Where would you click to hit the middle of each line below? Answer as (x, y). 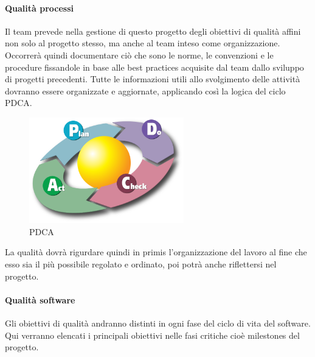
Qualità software (40, 299)
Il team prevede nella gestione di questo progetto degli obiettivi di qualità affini (153, 31)
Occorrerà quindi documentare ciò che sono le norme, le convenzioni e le (139, 55)
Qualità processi (40, 8)
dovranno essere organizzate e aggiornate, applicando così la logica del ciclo (145, 90)
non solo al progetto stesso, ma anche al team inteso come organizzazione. (143, 43)
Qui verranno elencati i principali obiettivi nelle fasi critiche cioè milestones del (152, 335)
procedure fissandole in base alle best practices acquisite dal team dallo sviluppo (154, 67)
